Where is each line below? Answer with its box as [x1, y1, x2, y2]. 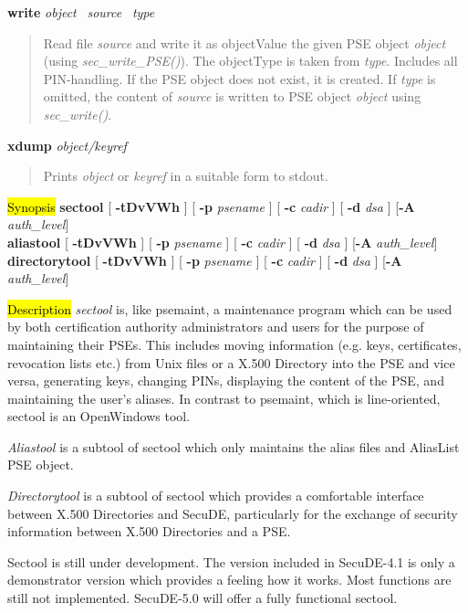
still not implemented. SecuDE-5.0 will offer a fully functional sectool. [7, 588, 398, 608]
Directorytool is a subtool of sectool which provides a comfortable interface [7, 486, 424, 505]
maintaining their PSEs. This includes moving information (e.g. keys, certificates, [7, 334, 462, 354]
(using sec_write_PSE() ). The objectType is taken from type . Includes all [43, 51, 458, 70]
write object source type [7, 3, 155, 21]
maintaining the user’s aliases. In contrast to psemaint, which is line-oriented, [7, 388, 441, 407]
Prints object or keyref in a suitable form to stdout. [43, 166, 328, 185]
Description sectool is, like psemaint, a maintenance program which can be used [7, 299, 452, 318]
